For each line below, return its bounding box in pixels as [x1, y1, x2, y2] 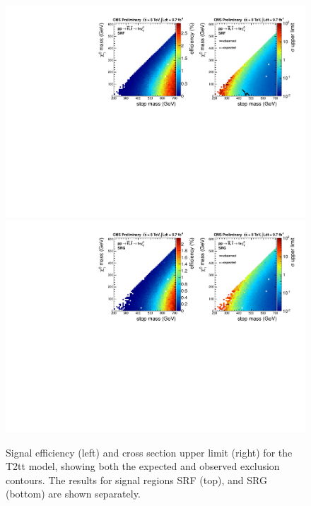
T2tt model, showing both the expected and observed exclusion [6, 459, 280, 473]
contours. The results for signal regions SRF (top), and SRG [6, 472, 267, 487]
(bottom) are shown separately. [6, 486, 141, 501]
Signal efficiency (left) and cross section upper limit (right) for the [6, 445, 293, 459]
